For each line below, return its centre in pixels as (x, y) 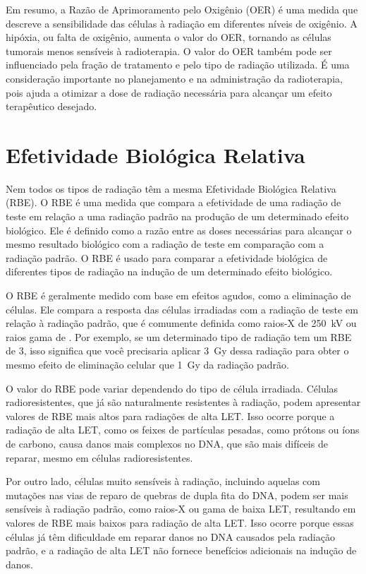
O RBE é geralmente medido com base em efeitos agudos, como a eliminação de (178, 295)
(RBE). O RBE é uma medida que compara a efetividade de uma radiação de (173, 202)
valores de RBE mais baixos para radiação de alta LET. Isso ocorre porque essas (180, 522)
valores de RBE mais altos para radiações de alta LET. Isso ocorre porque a (170, 415)
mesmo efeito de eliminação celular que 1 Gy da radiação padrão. (147, 364)
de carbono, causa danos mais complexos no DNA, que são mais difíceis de (167, 443)
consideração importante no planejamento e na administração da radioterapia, (174, 78)
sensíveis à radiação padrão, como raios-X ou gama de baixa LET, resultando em (181, 509)
